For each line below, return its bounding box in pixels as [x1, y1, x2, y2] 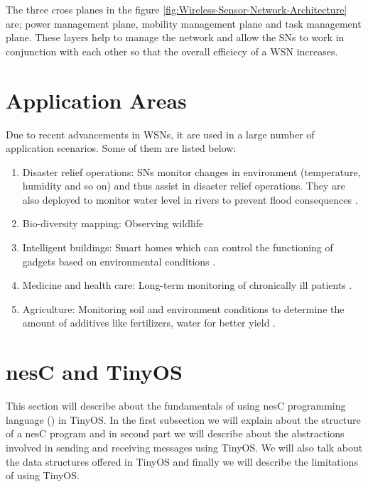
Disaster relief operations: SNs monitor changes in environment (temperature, [22, 164, 361, 179]
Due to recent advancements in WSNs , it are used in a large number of [6, 126, 315, 141]
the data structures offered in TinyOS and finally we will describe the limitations [6, 454, 358, 469]
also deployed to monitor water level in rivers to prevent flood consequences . [22, 192, 358, 207]
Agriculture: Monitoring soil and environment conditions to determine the [22, 301, 345, 316]
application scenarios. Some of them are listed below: [6, 141, 237, 155]
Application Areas [6, 85, 187, 114]
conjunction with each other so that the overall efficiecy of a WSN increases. [6, 43, 338, 58]
